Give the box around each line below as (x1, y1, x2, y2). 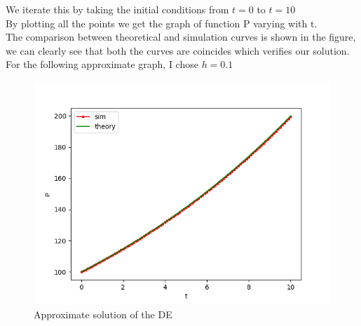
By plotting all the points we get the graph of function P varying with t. (6, 15, 318, 30)
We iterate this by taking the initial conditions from (6, 2, 229, 16)
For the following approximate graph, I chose (6, 57, 198, 72)
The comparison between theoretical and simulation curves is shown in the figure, (6, 29, 356, 44)
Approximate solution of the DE (34, 306, 172, 321)
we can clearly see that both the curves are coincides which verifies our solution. (6, 43, 350, 57)
